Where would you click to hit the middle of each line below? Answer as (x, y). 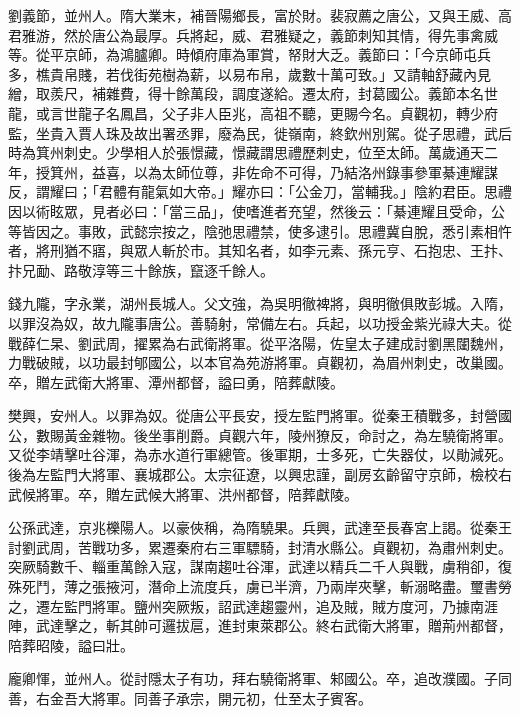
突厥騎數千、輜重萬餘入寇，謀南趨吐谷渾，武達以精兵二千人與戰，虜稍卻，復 (260, 566)
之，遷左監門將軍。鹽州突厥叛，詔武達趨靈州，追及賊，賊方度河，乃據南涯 (253, 605)
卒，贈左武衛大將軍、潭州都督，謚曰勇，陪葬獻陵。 (176, 381)
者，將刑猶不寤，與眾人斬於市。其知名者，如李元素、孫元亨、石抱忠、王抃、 (260, 250)
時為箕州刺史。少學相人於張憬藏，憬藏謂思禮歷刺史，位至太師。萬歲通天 (246, 152)
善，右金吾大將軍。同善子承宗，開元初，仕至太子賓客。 (190, 698)
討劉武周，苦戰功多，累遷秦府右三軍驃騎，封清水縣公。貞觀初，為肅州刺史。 (260, 546)
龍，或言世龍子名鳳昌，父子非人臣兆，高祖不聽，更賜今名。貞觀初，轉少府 (253, 112)
